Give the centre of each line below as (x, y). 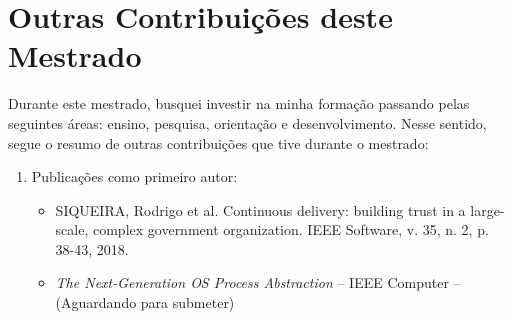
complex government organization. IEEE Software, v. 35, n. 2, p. (290, 229)
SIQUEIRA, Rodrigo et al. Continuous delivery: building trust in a (260, 209)
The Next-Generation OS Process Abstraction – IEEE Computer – (258, 282)
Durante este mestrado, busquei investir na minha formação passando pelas (239, 103)
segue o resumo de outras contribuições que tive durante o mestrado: (218, 142)
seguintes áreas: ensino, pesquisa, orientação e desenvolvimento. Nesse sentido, (247, 122)
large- (487, 209)
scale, (72, 229)
